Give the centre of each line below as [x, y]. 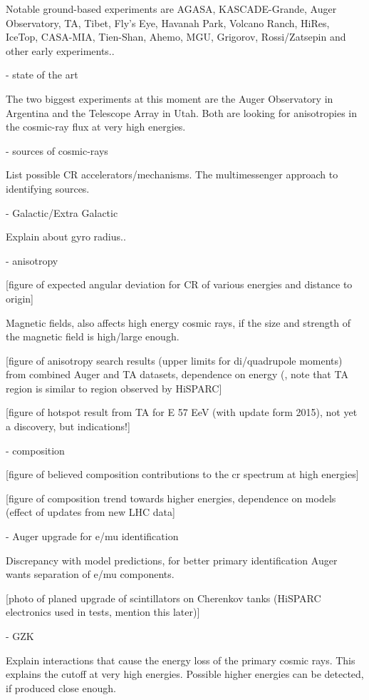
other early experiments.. [60, 50]
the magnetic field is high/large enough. [93, 336]
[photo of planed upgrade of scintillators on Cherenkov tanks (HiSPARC [163, 598]
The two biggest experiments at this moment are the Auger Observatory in [170, 98]
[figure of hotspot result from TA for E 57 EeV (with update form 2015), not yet [182, 412]
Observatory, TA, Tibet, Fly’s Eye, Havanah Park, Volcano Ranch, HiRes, [168, 22]
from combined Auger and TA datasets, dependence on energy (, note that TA [177, 374]
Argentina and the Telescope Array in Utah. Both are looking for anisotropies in [182, 112]
